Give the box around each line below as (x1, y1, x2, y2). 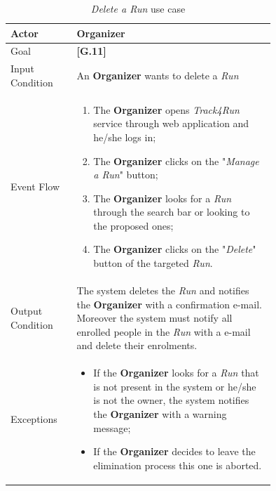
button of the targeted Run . (93, 256, 213, 270)
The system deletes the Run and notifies (76, 282, 249, 297)
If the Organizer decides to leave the (93, 444, 256, 459)
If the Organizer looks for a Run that (93, 365, 259, 380)
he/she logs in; (93, 129, 156, 144)
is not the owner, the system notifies (93, 393, 249, 407)
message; (93, 420, 131, 435)
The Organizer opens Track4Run (93, 102, 240, 117)
